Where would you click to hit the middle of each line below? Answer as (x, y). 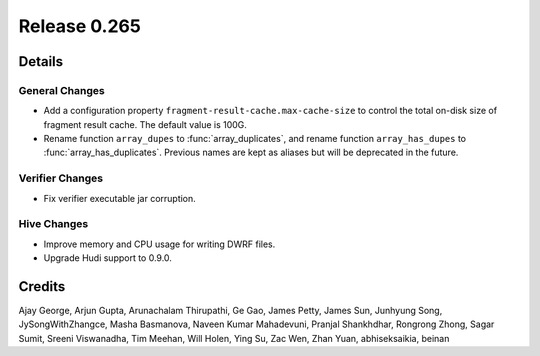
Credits (42, 286)
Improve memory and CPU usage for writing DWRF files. (159, 244)
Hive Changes (53, 224)
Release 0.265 (80, 26)
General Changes (61, 90)
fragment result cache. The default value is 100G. (145, 124)
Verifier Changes (61, 178)
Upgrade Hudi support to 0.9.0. (107, 258)
